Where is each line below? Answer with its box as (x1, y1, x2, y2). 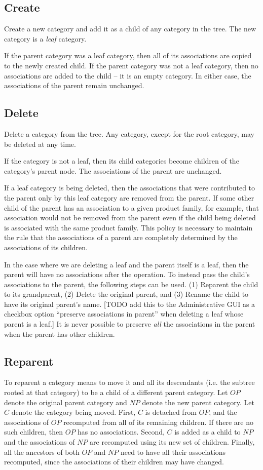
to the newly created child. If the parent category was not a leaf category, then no (4, 60, 258, 70)
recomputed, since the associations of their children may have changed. (4, 456, 224, 467)
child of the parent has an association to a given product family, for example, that (4, 202, 259, 213)
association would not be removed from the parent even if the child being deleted (4, 212, 256, 223)
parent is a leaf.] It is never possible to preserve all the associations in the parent (4, 319, 255, 329)
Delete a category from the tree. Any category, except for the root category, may (4, 128, 254, 139)
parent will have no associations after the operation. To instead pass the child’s (4, 269, 250, 280)
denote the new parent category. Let (142, 397, 254, 407)
